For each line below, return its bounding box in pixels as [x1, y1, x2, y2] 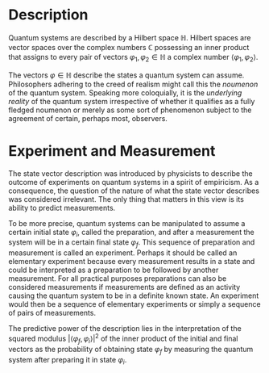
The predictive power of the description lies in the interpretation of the [8, 324, 242, 333]
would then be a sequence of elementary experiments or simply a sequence [8, 300, 261, 309]
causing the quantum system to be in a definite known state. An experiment [8, 291, 259, 300]
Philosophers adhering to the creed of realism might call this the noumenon [8, 79, 259, 89]
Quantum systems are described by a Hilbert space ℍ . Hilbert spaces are [8, 32, 251, 42]
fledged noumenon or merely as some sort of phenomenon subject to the [8, 105, 252, 115]
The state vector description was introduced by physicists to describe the [8, 168, 253, 178]
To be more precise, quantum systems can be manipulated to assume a [8, 218, 246, 228]
